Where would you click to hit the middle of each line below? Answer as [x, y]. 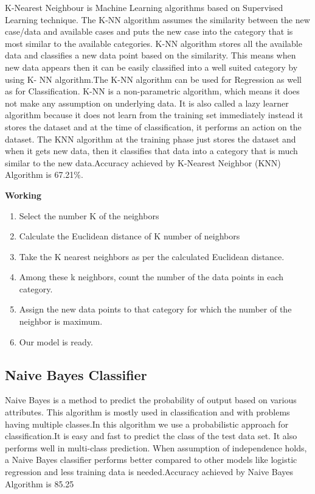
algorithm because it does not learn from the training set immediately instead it [154, 115]
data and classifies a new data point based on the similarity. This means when [151, 55]
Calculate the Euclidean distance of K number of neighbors [130, 236]
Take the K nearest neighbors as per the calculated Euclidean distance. [152, 256]
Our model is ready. [56, 341]
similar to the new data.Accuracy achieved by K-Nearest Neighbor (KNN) [143, 162]
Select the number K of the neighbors [89, 215]
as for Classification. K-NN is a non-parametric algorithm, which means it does [152, 91]
